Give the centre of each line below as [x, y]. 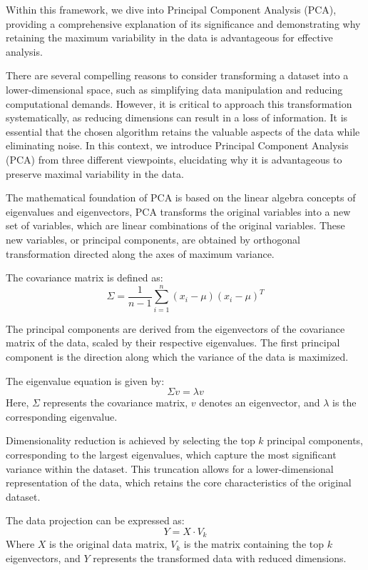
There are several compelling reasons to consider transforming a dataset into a [177, 75]
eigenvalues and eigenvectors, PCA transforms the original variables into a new [178, 211]
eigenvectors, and [43, 557]
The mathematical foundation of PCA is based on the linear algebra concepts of [181, 197]
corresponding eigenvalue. [62, 416]
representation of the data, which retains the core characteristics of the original [179, 482]
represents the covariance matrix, [116, 402]
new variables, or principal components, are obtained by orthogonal [153, 239]
